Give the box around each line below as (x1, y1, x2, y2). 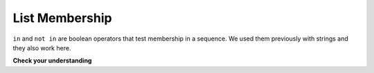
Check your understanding (12, 56, 92, 65)
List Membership (12, 10, 112, 25)
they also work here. (12, 43, 71, 52)
